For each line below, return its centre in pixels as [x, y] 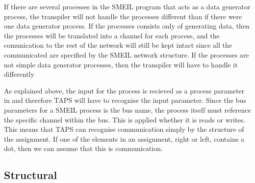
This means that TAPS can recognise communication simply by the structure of [124, 129]
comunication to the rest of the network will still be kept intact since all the [118, 45]
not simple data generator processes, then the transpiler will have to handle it [121, 64]
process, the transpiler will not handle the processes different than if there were [123, 16]
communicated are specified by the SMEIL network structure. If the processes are [127, 54]
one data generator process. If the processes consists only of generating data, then [127, 26]
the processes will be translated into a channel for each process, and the [112, 35]
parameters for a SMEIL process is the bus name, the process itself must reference [127, 109]
